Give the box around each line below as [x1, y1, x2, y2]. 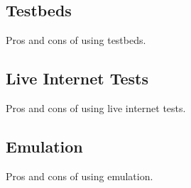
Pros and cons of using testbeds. [6, 33, 146, 48]
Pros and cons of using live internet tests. [6, 101, 186, 115]
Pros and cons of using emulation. [6, 168, 153, 183]
